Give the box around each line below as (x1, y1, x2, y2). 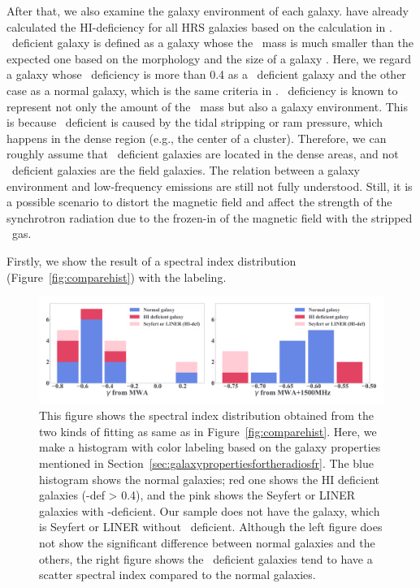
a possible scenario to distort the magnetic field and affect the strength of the (6, 193, 392, 210)
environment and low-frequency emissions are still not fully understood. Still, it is (6, 177, 413, 194)
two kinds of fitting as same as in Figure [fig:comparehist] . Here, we (39, 422, 377, 439)
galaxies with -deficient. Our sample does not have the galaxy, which (39, 502, 380, 519)
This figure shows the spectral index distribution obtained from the (39, 407, 375, 424)
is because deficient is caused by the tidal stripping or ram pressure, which (6, 114, 383, 131)
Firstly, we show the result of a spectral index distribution (6, 252, 297, 269)
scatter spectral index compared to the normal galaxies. (39, 566, 316, 583)
